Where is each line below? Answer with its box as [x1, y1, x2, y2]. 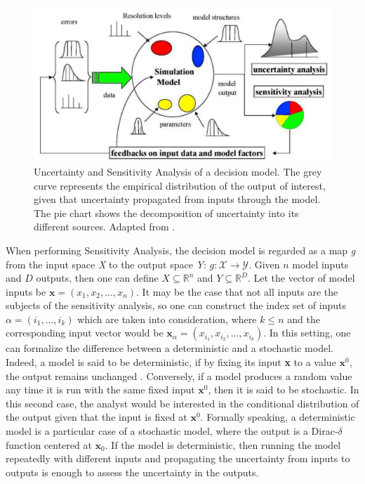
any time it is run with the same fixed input [6, 382, 195, 397]
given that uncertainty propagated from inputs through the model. [34, 192, 321, 207]
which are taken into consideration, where [77, 311, 257, 326]
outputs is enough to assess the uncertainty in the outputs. [6, 464, 259, 479]
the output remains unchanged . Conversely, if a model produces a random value [6, 368, 352, 383]
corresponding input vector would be [6, 325, 164, 340]
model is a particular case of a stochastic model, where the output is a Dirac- [6, 424, 338, 438]
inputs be [6, 284, 46, 299]
